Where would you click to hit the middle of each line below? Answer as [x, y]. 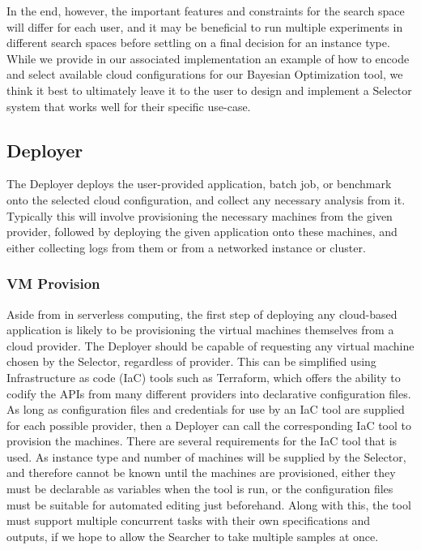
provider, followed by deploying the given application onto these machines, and [202, 232]
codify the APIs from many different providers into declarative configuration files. [209, 393]
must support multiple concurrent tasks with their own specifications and [189, 520]
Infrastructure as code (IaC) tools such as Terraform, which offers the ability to [204, 377]
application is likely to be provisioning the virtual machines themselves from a [200, 330]
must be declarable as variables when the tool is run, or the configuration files [200, 489]
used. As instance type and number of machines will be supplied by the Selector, [206, 456]
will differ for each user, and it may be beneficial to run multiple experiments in [205, 26]
